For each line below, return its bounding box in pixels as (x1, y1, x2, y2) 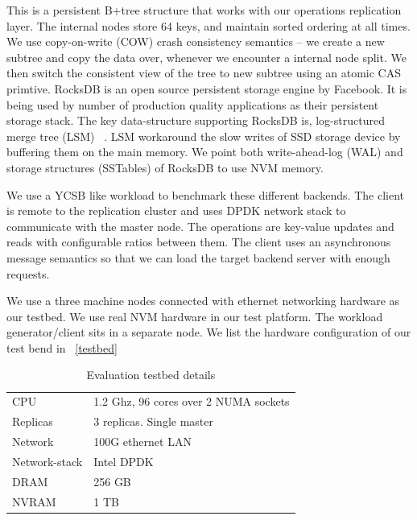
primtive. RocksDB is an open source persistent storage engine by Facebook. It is (6, 80, 407, 97)
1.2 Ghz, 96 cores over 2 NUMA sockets (93, 393, 290, 410)
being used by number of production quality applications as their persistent (6, 96, 379, 113)
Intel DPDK (93, 452, 154, 469)
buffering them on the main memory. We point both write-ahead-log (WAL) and (6, 143, 403, 160)
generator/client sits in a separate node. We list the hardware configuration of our (6, 324, 411, 340)
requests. (6, 265, 50, 282)
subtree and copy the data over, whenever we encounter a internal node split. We (6, 48, 407, 65)
